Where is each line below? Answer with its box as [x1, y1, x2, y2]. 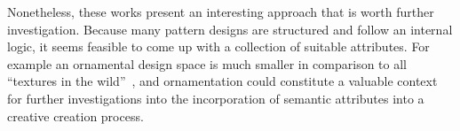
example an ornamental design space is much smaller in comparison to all [7, 54, 408, 73]
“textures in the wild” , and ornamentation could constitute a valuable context [7, 72, 438, 90]
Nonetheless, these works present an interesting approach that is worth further [7, 3, 434, 20]
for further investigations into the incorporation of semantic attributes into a [7, 89, 424, 107]
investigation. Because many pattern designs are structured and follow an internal [7, 19, 453, 38]
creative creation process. [7, 106, 144, 125]
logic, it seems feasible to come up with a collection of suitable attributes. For [7, 37, 430, 56]
